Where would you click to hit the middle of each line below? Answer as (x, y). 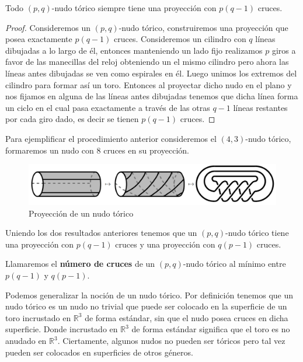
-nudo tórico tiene (257, 233)
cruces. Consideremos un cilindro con (180, 39)
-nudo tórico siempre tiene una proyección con (134, 8)
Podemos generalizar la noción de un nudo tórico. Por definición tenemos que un (149, 295)
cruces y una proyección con (165, 244)
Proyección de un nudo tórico (81, 213)
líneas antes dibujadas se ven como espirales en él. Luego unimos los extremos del (151, 73)
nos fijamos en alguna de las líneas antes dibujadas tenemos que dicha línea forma (152, 96)
